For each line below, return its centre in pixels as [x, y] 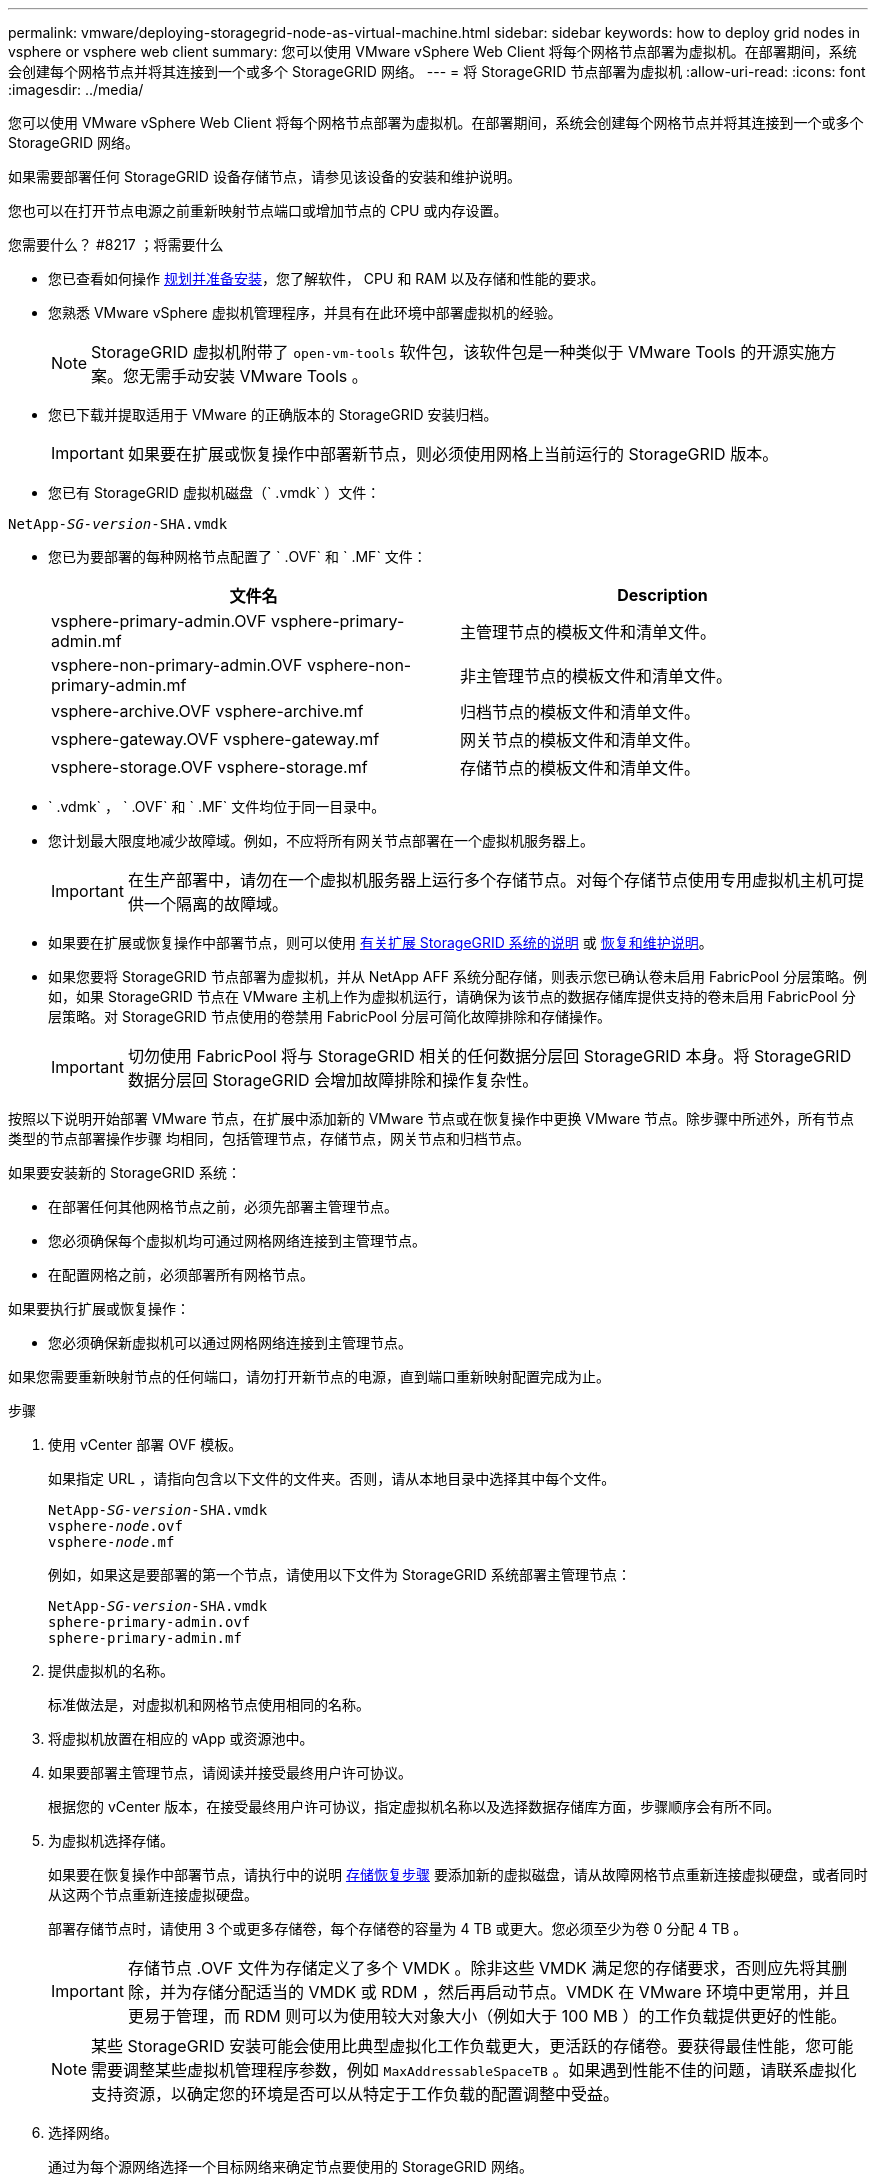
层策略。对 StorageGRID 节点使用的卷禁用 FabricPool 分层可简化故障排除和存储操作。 [329, 1016]
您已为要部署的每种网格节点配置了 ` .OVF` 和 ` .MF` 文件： [237, 556]
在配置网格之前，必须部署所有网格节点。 [181, 1274]
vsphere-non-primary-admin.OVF [177, 665]
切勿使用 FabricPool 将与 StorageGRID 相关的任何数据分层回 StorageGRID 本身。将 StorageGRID [489, 1056]
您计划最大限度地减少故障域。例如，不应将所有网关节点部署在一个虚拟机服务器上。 [321, 840]
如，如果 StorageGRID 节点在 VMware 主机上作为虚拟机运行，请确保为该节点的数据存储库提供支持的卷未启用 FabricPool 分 [452, 996]
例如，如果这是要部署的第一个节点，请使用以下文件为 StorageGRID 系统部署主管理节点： [339, 1574]
